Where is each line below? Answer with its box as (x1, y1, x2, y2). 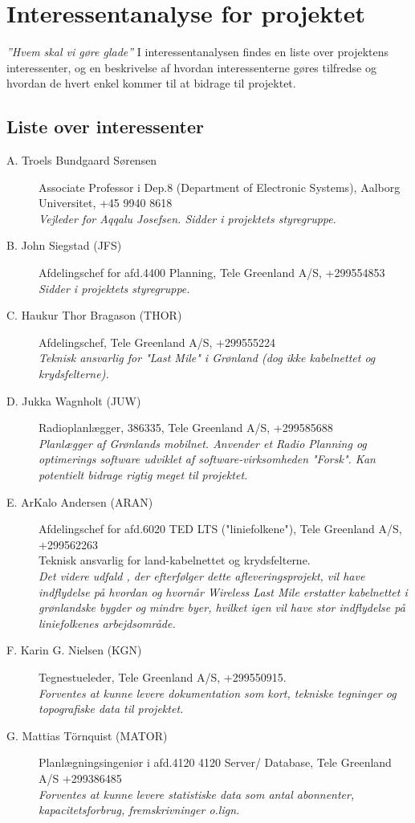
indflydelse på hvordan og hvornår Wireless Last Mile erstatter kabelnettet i (39, 583, 408, 600)
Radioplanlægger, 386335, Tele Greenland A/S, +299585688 (39, 419, 333, 436)
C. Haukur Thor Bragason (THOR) (6, 307, 182, 324)
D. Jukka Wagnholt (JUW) (6, 392, 141, 409)
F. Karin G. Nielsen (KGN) (6, 642, 142, 658)
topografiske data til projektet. (39, 700, 184, 717)
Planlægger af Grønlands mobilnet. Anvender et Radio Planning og (39, 434, 367, 451)
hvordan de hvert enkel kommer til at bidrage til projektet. (6, 75, 296, 92)
